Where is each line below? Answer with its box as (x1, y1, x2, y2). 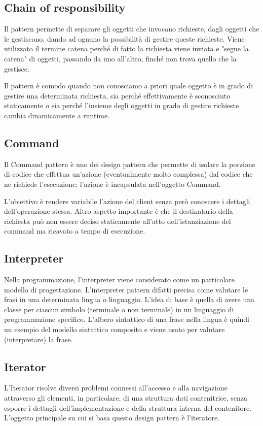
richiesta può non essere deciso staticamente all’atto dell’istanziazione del (4, 215, 231, 226)
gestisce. (4, 63, 29, 74)
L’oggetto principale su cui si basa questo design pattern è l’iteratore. (4, 412, 220, 423)
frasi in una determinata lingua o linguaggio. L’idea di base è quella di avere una (4, 294, 255, 305)
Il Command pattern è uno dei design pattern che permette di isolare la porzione (4, 158, 255, 169)
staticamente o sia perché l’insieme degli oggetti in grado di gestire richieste (4, 100, 239, 111)
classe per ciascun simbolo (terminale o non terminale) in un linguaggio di (4, 304, 234, 314)
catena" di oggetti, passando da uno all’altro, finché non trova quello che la (4, 53, 237, 63)
